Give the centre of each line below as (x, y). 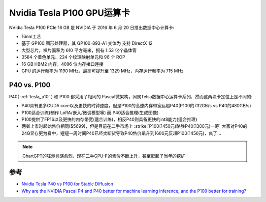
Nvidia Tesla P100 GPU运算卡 (69, 13)
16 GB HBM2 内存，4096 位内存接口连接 (62, 64)
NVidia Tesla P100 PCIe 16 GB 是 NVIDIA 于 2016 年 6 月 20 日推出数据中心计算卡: (92, 28)
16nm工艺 (31, 36)
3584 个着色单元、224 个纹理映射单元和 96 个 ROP (73, 57)
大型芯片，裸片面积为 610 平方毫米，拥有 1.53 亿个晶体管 (79, 50)
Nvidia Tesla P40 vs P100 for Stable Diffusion (67, 184)
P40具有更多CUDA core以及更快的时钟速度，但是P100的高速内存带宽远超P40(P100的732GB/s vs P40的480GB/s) (136, 106)
